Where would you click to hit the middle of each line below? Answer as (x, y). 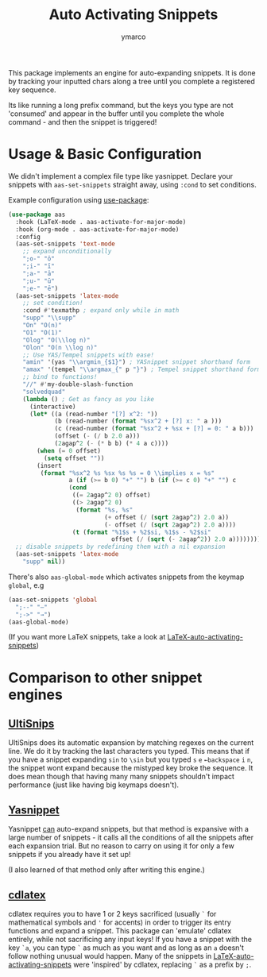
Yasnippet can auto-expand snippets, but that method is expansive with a (128, 829)
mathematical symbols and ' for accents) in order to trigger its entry (120, 922)
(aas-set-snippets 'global (53, 600)
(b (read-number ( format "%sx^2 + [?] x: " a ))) (138, 421)
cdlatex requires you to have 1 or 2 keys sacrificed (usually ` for (112, 914)
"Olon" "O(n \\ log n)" (60, 347)
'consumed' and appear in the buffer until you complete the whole (116, 114)
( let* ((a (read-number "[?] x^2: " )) (93, 414)
